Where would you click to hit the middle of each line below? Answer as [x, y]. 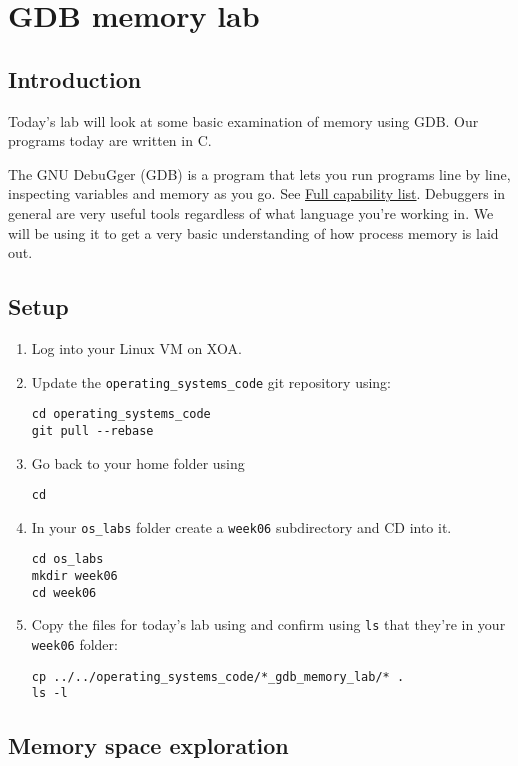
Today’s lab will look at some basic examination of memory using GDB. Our [243, 120]
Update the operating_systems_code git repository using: [211, 381]
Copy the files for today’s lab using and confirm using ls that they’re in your [268, 624]
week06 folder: [74, 644]
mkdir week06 [74, 576]
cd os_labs [67, 559]
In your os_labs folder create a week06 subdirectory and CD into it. [241, 526]
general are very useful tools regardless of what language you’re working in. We [251, 212]
